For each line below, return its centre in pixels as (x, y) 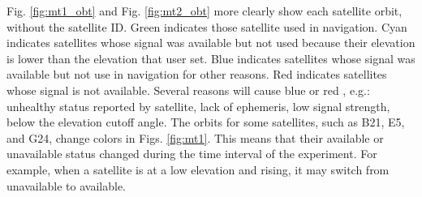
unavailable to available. (67, 185)
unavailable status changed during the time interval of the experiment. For (192, 154)
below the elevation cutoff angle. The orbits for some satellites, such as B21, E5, (206, 122)
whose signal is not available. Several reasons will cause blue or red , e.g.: (188, 90)
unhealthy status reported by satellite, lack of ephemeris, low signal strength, (198, 106)
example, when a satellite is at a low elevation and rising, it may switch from (198, 169)
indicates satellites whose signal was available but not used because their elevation (211, 43)
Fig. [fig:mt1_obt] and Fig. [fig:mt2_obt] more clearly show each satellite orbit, (205, 11)
